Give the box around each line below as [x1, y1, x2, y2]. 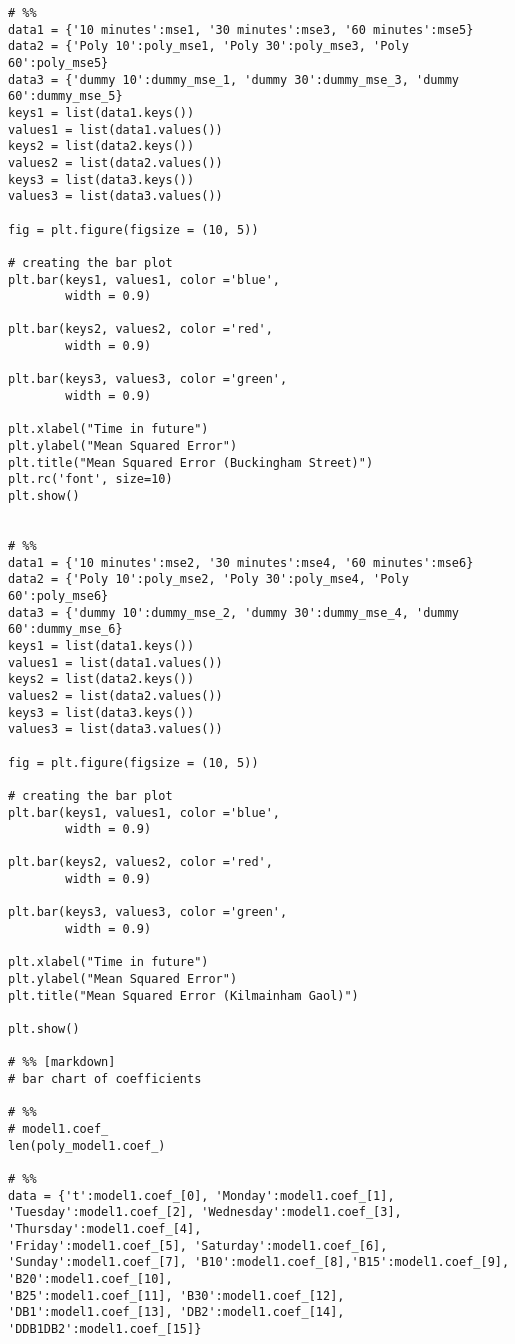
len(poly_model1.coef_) [8, 1138, 166, 1153]
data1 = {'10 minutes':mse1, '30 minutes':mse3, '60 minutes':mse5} [8, 22, 474, 37]
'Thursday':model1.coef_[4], [8, 1221, 202, 1236]
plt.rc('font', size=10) [8, 472, 173, 487]
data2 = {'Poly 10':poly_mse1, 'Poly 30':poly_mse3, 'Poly [8, 39, 409, 54]
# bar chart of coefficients [8, 1072, 202, 1086]
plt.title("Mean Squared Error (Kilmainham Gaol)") [8, 988, 359, 1003]
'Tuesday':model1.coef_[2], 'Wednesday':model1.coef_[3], [8, 1205, 402, 1220]
